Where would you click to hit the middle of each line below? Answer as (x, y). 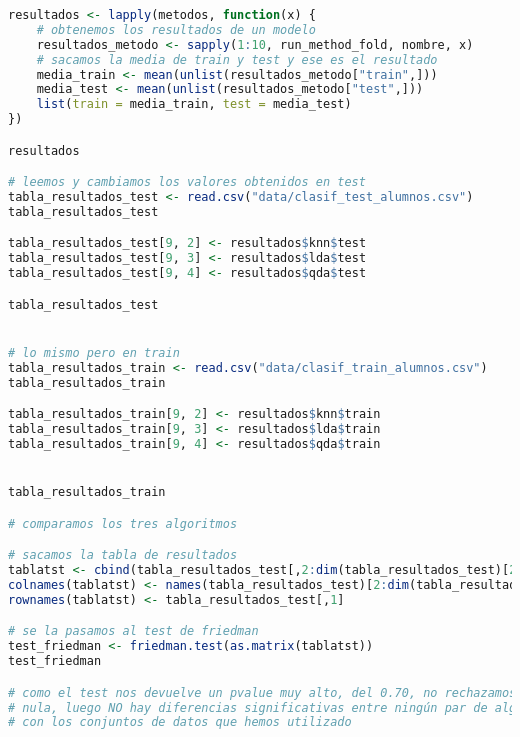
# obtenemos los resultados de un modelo (176, 29)
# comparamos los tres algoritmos (123, 523)
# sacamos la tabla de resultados (123, 555)
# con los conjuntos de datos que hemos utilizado (180, 722)
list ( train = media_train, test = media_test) (194, 104)
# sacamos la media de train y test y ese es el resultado (237, 59)
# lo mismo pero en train (94, 352)
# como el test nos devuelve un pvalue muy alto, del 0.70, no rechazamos (262, 692)
